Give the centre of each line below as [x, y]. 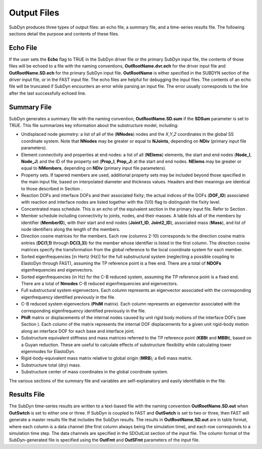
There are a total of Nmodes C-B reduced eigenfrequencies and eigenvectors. [99, 284]
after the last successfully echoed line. [48, 93]
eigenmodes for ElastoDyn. [48, 351]
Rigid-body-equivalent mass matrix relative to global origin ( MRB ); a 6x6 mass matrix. [107, 358]
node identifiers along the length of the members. [71, 229]
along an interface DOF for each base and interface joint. [78, 331]
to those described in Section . [52, 189]
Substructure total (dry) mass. [51, 365]
